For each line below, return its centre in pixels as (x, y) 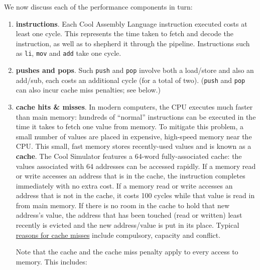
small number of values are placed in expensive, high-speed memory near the (134, 136)
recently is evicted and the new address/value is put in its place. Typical (127, 225)
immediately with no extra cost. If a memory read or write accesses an (124, 185)
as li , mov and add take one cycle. (69, 53)
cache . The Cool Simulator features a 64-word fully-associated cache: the (129, 156)
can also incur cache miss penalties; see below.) (88, 90)
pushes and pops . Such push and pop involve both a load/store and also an (135, 70)
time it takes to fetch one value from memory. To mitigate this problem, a (130, 126)
